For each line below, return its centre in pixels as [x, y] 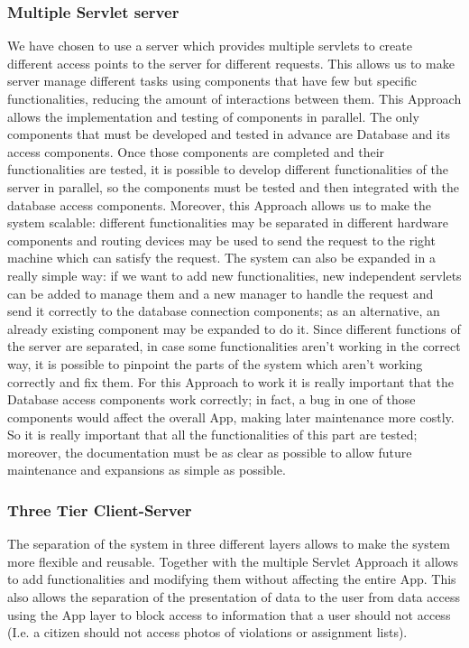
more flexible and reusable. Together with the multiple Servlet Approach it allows [233, 561]
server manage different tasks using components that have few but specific [212, 81]
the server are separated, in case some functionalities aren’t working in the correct [234, 346]
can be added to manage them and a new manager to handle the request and [221, 293]
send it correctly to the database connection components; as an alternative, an [224, 311]
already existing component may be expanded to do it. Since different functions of [234, 328]
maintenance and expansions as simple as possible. [147, 470]
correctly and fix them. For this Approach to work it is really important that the [230, 381]
